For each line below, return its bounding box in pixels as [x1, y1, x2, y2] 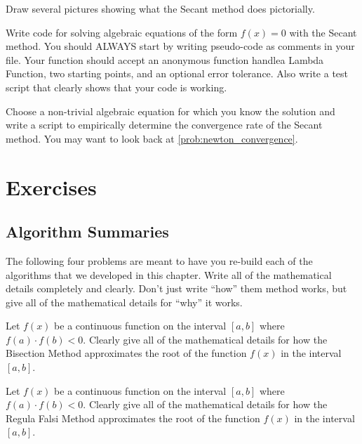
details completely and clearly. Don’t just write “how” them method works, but [6, 281, 347, 296]
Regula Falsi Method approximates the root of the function [6, 410, 260, 425]
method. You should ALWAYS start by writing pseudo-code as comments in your [6, 39, 355, 53]
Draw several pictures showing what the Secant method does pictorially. [6, 1, 315, 15]
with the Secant [289, 25, 357, 39]
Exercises [6, 172, 97, 201]
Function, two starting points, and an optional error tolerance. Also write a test [6, 66, 349, 81]
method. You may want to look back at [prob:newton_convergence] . [6, 131, 298, 145]
